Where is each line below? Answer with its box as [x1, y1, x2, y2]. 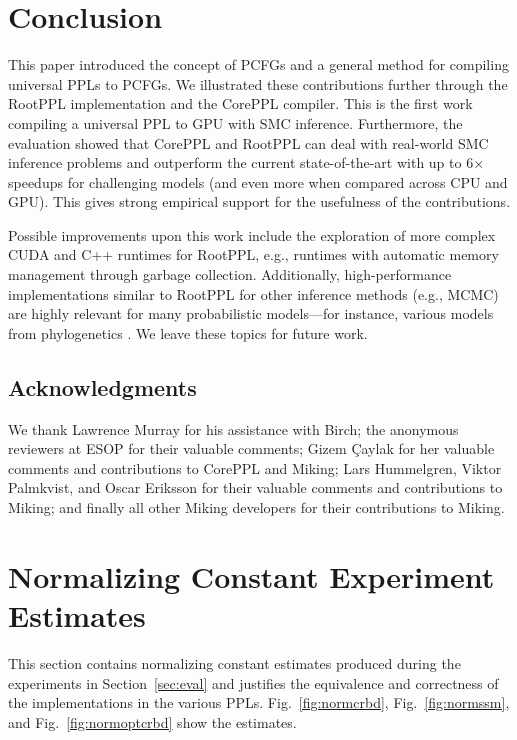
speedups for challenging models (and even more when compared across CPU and [8, 171, 508, 192]
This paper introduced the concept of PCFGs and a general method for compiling [8, 54, 509, 75]
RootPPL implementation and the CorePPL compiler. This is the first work [8, 93, 473, 114]
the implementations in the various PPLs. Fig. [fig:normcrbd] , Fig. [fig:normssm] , [8, 692, 510, 713]
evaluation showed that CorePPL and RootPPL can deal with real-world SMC [8, 132, 489, 153]
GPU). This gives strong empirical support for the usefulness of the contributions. [8, 191, 511, 212]
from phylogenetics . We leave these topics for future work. [8, 322, 368, 343]
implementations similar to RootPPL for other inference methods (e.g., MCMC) [8, 283, 499, 304]
